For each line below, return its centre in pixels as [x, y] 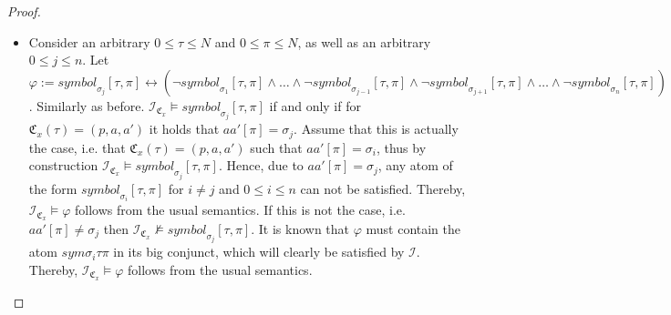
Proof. [24, 11]
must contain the [413, 229]
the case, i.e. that [77, 147]
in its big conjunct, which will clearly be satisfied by [259, 252]
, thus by [401, 147]
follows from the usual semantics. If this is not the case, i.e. [240, 210]
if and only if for [315, 105]
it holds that [184, 129]
